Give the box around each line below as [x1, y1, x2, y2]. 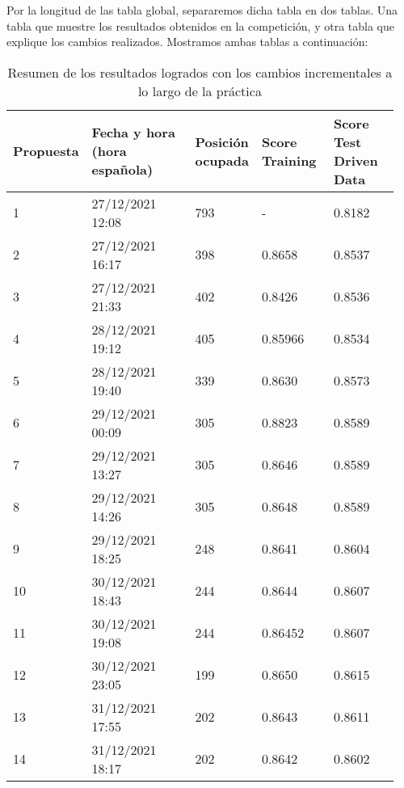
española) [91, 160, 154, 179]
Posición [195, 132, 249, 151]
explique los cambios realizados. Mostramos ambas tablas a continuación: [6, 33, 368, 50]
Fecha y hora [91, 123, 175, 142]
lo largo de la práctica [137, 81, 262, 100]
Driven [333, 150, 378, 170]
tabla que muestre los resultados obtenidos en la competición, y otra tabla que [6, 17, 394, 34]
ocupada [195, 150, 249, 170]
